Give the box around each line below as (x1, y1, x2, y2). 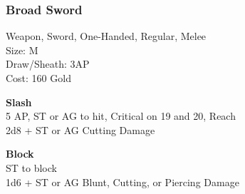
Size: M (6, 42, 38, 57)
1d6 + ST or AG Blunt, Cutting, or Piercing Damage (6, 174, 239, 189)
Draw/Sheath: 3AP (6, 56, 90, 71)
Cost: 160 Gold (6, 71, 71, 85)
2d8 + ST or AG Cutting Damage (6, 122, 155, 137)
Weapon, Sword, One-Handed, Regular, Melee (6, 29, 207, 44)
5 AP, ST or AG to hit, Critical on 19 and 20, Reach (6, 108, 236, 123)
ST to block (6, 160, 57, 175)
